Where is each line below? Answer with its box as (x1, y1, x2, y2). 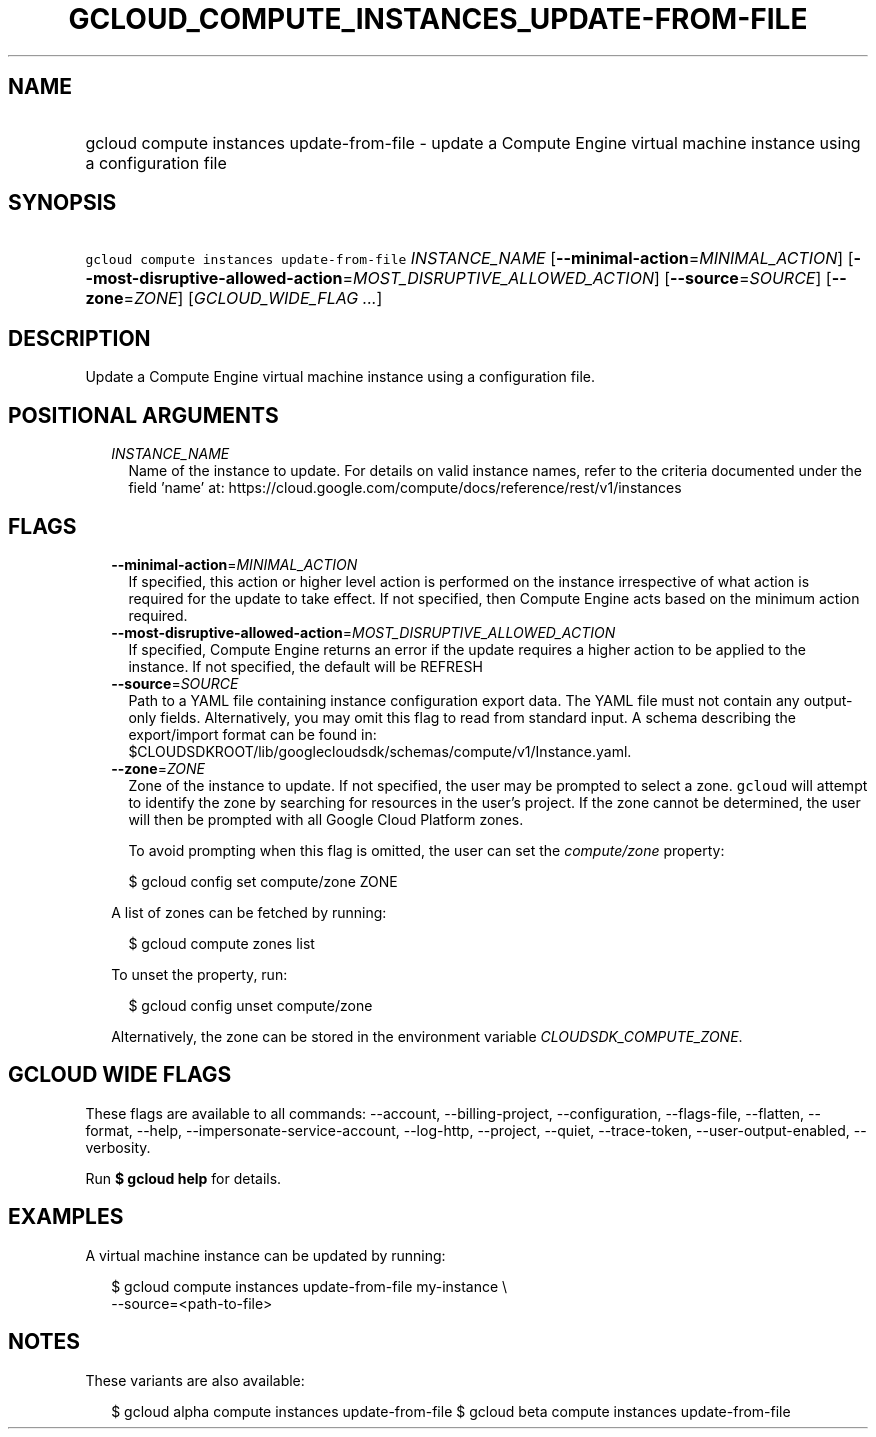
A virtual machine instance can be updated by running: (85, 1246, 446, 1264)
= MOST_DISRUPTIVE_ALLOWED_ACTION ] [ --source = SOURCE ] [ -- (342, 268, 847, 289)
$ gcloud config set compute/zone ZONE (128, 872, 398, 890)
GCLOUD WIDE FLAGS (8, 1062, 232, 1088)
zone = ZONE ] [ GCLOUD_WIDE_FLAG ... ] (85, 288, 383, 309)
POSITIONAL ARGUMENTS (8, 402, 279, 428)
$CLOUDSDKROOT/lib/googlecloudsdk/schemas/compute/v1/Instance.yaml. (128, 742, 632, 760)
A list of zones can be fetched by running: (111, 903, 387, 921)
